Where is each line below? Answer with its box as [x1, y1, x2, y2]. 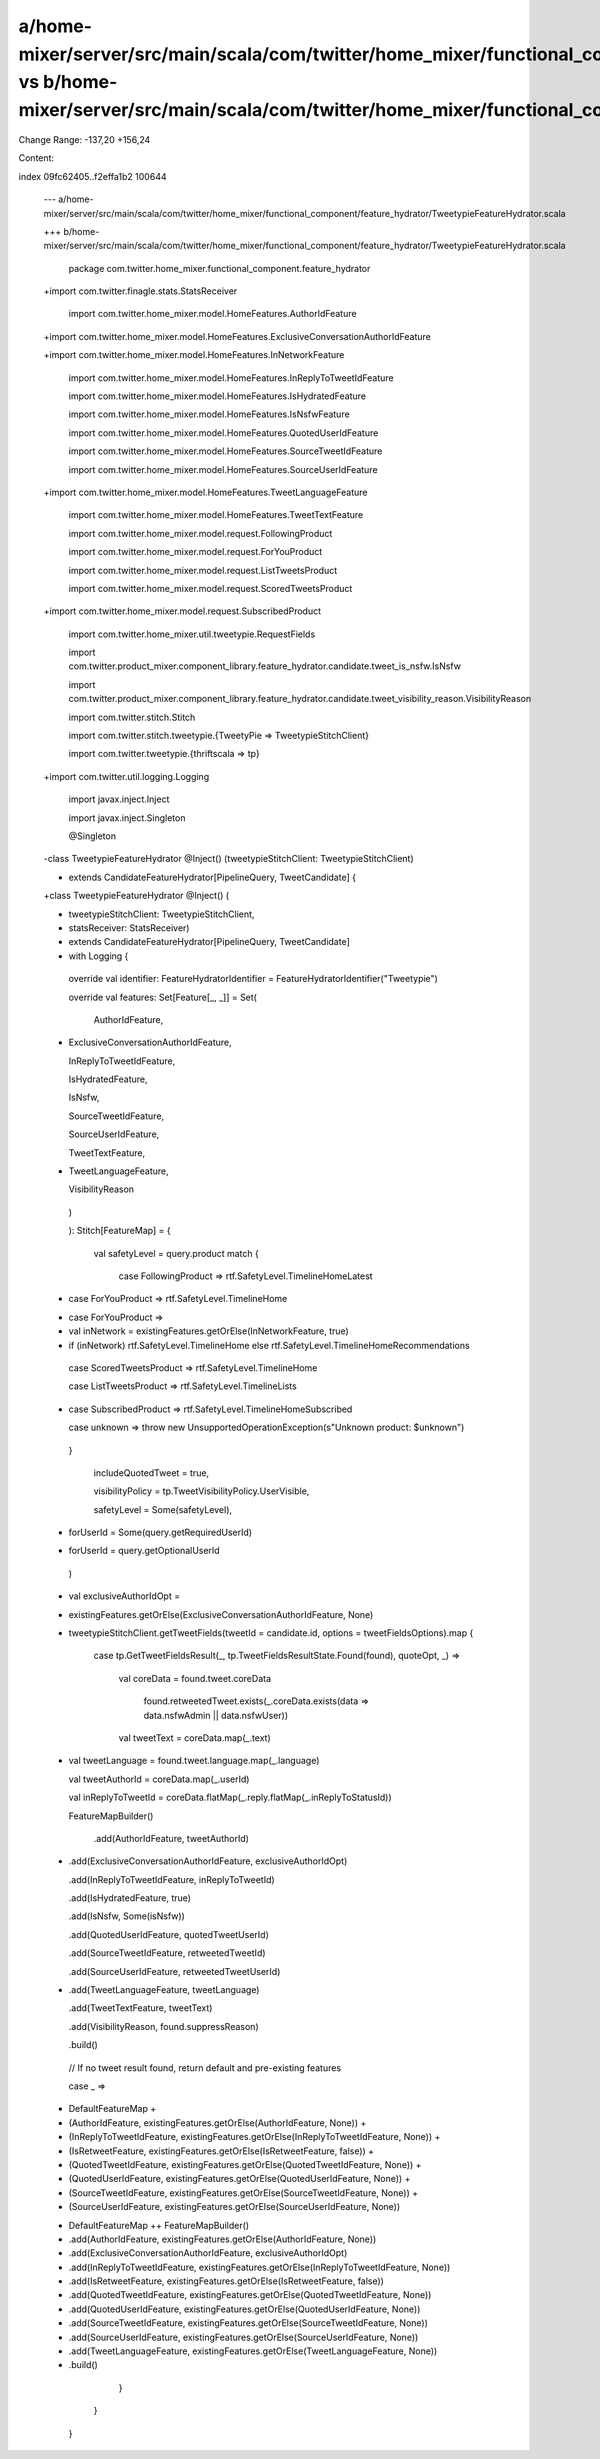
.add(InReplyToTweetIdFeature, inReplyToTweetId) [68, 1873, 275, 1885]
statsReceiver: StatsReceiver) [68, 921, 190, 934]
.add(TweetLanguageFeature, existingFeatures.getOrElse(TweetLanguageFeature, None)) [68, 2345, 438, 2357]
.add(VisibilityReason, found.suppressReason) [68, 2020, 259, 2032]
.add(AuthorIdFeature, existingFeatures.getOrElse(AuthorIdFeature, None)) [68, 2233, 377, 2245]
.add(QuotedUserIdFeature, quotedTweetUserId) [68, 1928, 269, 1940]
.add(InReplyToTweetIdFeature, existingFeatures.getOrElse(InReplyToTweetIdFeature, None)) [68, 2261, 451, 2273]
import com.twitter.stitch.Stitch [68, 711, 196, 723]
